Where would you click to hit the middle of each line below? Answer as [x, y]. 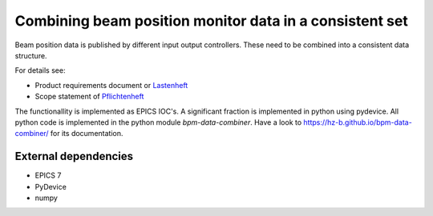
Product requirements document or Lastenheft [111, 85]
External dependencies [74, 156]
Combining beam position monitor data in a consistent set [211, 21]
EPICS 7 [48, 175]
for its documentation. [87, 134]
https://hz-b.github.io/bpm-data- [358, 122]
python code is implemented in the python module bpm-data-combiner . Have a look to [158, 122]
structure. [31, 55]
